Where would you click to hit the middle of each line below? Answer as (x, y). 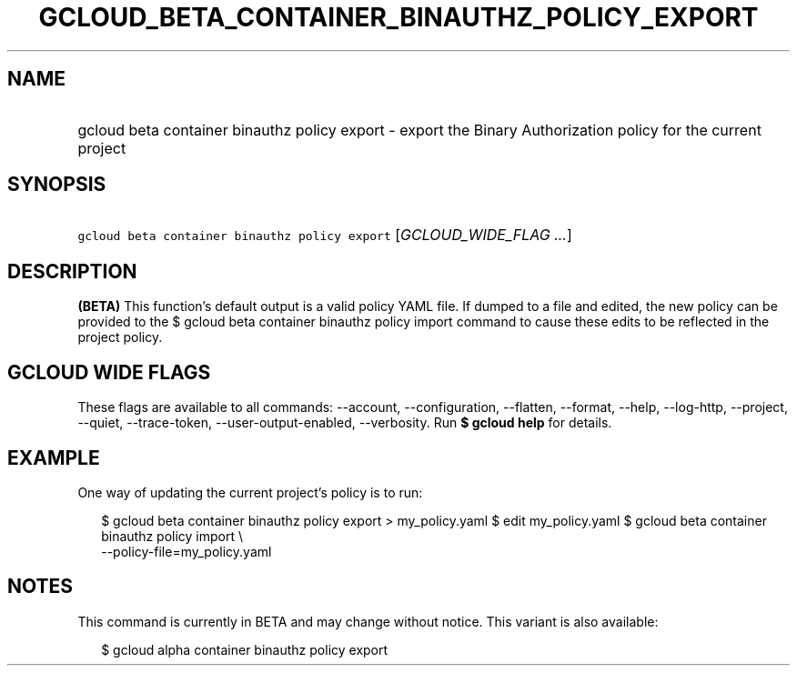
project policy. (120, 337)
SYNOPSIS (57, 185)
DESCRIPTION (72, 271)
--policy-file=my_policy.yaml (187, 551)
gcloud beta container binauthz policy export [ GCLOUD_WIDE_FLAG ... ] (325, 235)
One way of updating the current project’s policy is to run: (250, 492)
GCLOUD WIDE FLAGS (109, 372)
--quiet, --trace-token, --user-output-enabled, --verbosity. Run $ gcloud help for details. (345, 423)
